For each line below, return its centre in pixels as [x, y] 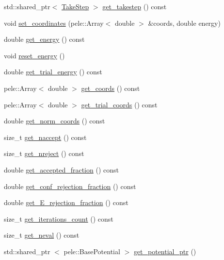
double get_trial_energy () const [53, 72]
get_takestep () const [135, 6]
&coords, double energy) [184, 23]
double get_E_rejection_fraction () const [66, 202]
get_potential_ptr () [165, 251]
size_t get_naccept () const [45, 137]
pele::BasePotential [92, 251]
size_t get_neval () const [42, 235]
